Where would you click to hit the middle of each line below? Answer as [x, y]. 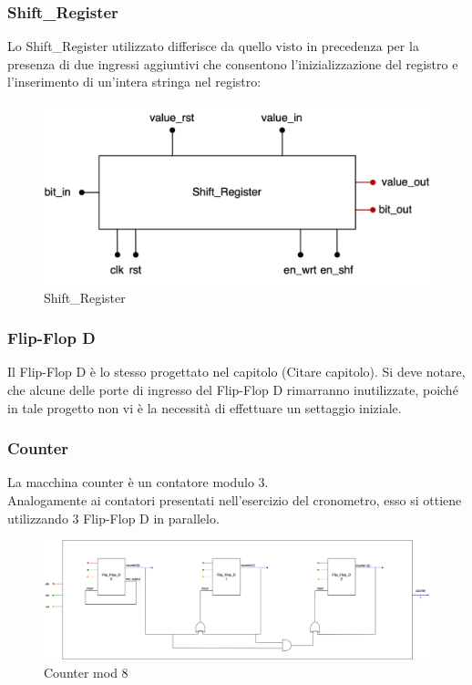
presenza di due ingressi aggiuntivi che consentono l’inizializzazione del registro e [233, 63]
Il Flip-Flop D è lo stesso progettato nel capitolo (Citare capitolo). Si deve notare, [236, 372]
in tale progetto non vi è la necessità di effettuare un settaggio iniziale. [205, 407]
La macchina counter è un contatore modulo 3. [138, 482]
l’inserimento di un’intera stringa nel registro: [134, 82]
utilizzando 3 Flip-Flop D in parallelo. [113, 518]
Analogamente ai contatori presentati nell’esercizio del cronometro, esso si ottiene [235, 499]
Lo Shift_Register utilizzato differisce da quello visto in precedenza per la [213, 46]
